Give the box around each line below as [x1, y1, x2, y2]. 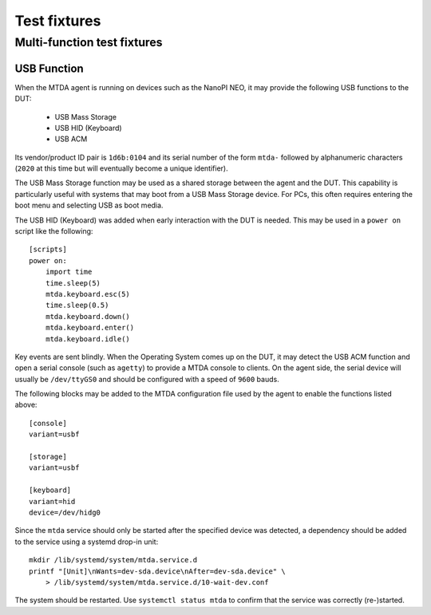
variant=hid [29, 497, 76, 506]
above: [14, 400, 38, 410]
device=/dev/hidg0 [29, 508, 101, 517]
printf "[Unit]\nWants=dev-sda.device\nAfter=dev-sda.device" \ [29, 566, 287, 576]
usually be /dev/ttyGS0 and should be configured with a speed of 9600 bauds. [14, 374, 279, 384]
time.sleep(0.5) [45, 301, 109, 310]
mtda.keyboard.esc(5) [45, 290, 131, 298]
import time [45, 267, 93, 277]
